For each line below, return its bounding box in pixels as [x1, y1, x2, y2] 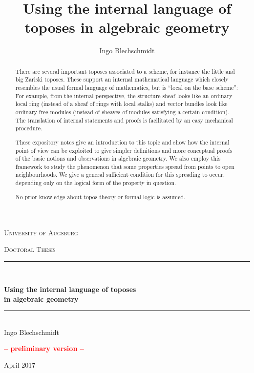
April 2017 [4, 360, 36, 370]
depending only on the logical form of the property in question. [15, 179, 176, 187]
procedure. [15, 124, 42, 132]
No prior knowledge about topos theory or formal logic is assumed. [15, 192, 186, 201]
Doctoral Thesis [4, 244, 56, 254]
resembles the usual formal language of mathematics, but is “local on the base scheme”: [15, 83, 238, 92]
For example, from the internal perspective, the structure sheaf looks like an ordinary [15, 91, 233, 100]
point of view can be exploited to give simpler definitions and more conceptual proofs [15, 146, 233, 154]
